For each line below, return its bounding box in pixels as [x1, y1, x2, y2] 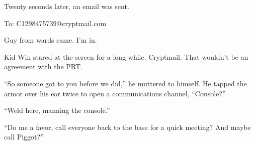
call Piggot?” [4, 131, 44, 142]
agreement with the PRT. [4, 61, 82, 72]
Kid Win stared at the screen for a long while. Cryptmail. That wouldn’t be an [4, 51, 248, 62]
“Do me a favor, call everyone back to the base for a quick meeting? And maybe [4, 121, 251, 132]
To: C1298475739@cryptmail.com [4, 18, 107, 28]
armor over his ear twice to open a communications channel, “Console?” [4, 88, 226, 98]
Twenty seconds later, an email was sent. [4, 1, 129, 11]
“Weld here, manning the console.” [4, 105, 110, 115]
